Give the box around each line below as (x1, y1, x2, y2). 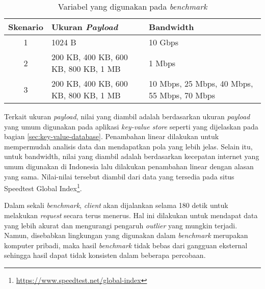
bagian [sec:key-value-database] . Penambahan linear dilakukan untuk (4, 131, 219, 142)
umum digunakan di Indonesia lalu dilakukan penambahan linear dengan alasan (4, 161, 254, 171)
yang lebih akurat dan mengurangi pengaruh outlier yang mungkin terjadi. (4, 220, 237, 230)
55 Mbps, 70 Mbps (149, 89, 216, 101)
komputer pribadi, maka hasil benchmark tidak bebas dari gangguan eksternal (4, 240, 248, 250)
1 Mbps (149, 57, 176, 69)
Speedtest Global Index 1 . (4, 181, 82, 193)
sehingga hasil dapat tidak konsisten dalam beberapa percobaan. (4, 250, 206, 260)
